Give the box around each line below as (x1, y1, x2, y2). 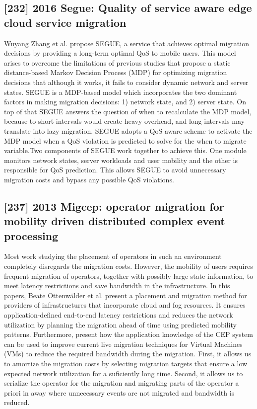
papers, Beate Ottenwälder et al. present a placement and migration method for (4, 290, 247, 300)
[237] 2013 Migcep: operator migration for (4, 198, 224, 214)
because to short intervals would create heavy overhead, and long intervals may (4, 116, 245, 126)
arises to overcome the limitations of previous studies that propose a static (4, 57, 231, 68)
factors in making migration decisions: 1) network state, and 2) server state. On (4, 96, 246, 107)
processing (4, 228, 59, 243)
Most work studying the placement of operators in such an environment (4, 251, 222, 261)
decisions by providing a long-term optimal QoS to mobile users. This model (4, 48, 236, 58)
